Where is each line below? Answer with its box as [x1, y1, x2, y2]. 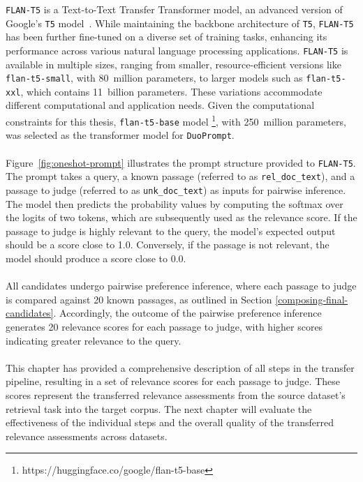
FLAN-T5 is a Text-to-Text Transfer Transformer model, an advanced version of [6, 2, 343, 16]
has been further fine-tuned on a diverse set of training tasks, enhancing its [6, 29, 327, 44]
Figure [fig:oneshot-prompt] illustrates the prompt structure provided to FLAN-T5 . [6, 155, 356, 170]
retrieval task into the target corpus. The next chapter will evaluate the [6, 401, 312, 416]
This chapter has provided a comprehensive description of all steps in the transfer [6, 360, 355, 375]
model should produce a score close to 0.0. [6, 250, 186, 265]
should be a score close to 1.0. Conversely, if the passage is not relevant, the [6, 237, 329, 252]
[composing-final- [275, 292, 348, 306]
